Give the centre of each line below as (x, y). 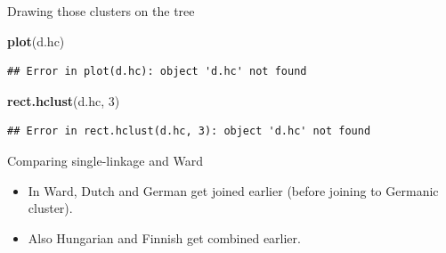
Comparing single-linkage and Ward (105, 160)
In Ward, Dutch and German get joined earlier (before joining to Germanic (233, 190)
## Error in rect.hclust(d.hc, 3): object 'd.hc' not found (189, 131)
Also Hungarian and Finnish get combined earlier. (164, 237)
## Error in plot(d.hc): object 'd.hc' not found (157, 72)
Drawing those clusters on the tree (101, 11)
